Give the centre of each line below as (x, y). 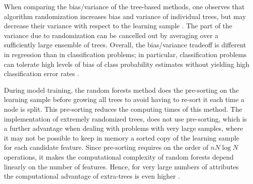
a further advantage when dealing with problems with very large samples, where (124, 128)
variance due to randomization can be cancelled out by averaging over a (111, 35)
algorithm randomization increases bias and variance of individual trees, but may (125, 16)
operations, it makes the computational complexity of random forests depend (119, 156)
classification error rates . (42, 73)
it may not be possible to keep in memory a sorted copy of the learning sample (122, 137)
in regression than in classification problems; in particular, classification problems (125, 54)
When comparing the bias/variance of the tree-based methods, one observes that (124, 6)
